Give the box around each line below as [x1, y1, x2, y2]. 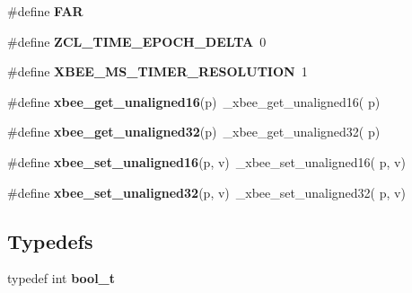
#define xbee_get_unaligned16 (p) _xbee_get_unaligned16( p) [7, 92, 381, 111]
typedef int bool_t [7, 269, 116, 288]
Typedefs [7, 226, 93, 254]
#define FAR [7, 2, 83, 20]
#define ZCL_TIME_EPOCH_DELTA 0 [7, 31, 267, 50]
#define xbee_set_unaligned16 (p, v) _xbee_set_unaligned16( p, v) [7, 152, 406, 171]
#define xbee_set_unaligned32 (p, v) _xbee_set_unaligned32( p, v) [7, 182, 406, 201]
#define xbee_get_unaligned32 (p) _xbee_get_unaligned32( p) [7, 122, 381, 141]
